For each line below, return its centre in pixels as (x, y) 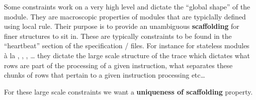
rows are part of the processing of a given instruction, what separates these (118, 65)
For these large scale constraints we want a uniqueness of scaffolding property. (128, 91)
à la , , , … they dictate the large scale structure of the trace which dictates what (127, 55)
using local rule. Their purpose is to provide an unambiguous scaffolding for (122, 26)
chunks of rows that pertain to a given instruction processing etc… (105, 75)
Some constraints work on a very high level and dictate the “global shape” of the (127, 6)
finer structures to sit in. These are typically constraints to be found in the (118, 36)
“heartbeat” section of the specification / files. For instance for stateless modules (127, 46)
